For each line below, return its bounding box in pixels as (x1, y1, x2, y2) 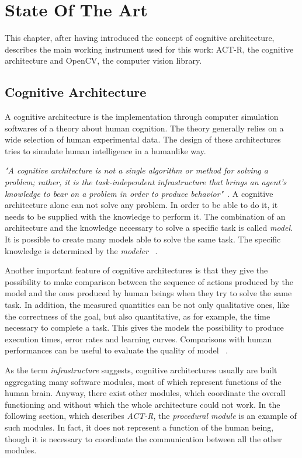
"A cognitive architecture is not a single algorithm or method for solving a (5, 164, 268, 176)
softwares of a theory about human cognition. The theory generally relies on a (5, 122, 284, 134)
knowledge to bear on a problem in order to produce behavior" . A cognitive (5, 187, 273, 199)
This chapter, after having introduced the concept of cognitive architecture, (5, 32, 275, 44)
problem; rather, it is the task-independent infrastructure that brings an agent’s (5, 176, 287, 188)
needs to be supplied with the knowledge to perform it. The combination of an (5, 210, 286, 222)
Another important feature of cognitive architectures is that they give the (5, 264, 268, 276)
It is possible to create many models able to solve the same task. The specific (5, 233, 281, 245)
